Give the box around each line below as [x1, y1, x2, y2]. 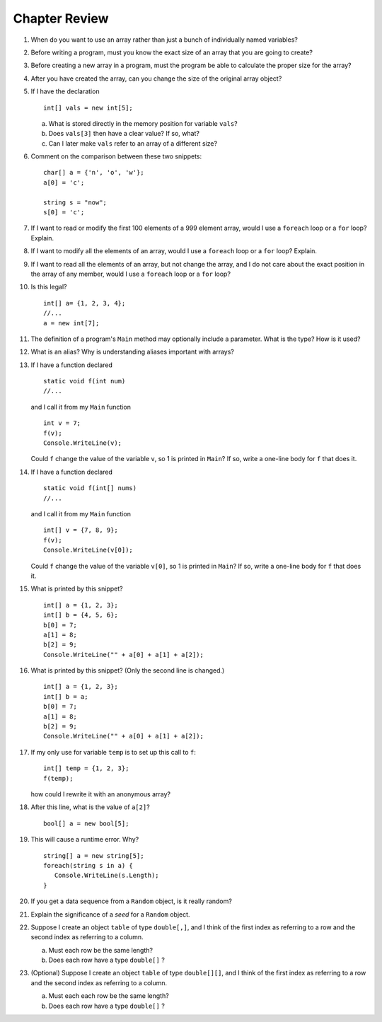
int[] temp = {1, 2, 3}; [43, 765, 129, 772]
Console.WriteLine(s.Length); [54, 871, 159, 880]
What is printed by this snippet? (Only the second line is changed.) [30, 666, 225, 675]
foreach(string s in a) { [43, 861, 134, 869]
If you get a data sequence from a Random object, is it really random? [30, 897, 233, 905]
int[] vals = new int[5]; [43, 103, 134, 112]
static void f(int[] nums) [43, 484, 137, 492]
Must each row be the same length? [48, 946, 154, 954]
